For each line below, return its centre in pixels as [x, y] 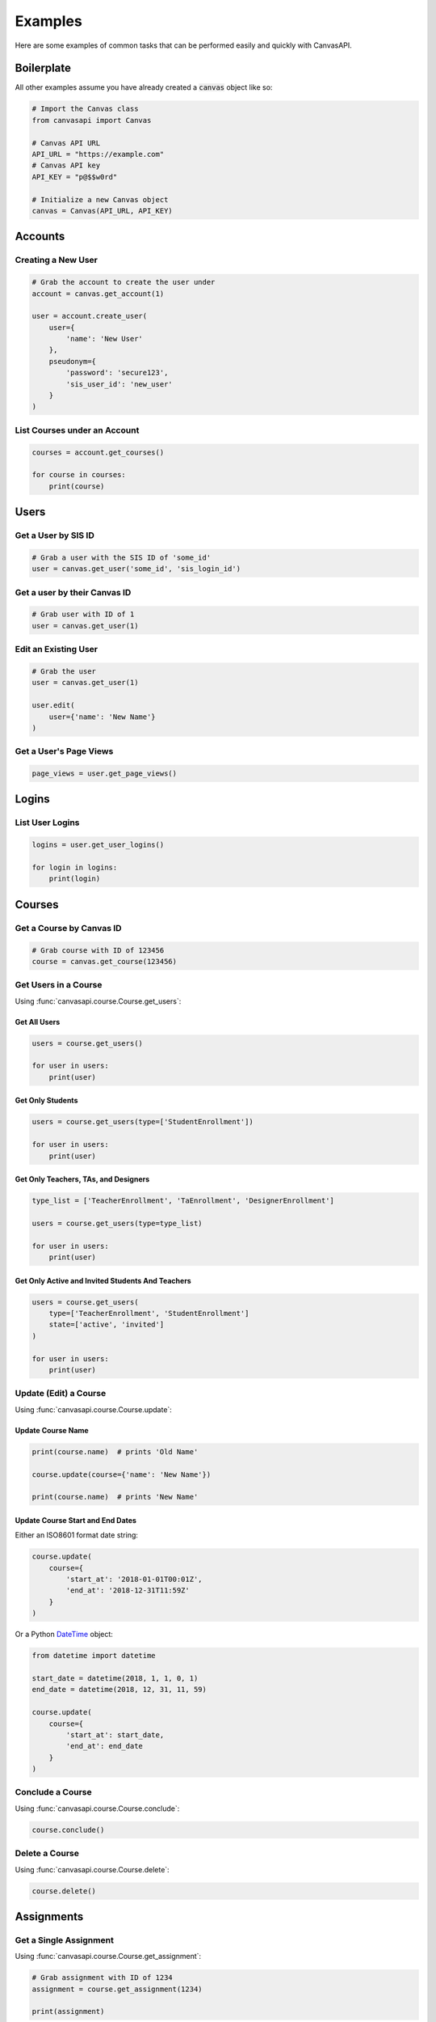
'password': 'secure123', [117, 373]
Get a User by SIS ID [55, 535]
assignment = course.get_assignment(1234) [117, 1989]
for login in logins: [75, 867]
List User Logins [47, 823]
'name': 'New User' [104, 339]
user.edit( [53, 705]
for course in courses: [79, 475]
